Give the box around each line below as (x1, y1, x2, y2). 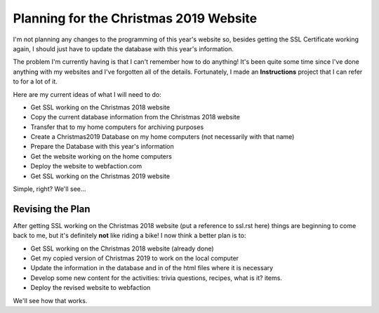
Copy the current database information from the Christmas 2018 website (30, 113, 240, 121)
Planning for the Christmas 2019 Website (13, 11, 258, 26)
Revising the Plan (13, 203, 91, 215)
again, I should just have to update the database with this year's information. (13, 44, 234, 53)
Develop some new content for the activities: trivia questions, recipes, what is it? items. (30, 274, 282, 282)
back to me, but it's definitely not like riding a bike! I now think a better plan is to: (13, 232, 246, 240)
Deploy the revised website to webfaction (30, 284, 151, 292)
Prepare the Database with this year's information (30, 142, 175, 151)
